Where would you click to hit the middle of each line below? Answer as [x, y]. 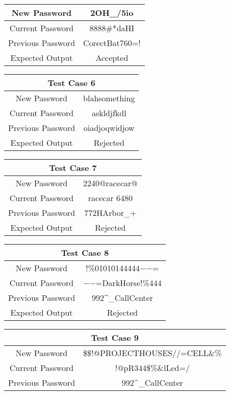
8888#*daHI [112, 28]
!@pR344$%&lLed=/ [152, 368]
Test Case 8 [85, 253]
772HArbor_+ [110, 213]
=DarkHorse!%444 [129, 283]
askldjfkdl [109, 113]
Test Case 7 [73, 168]
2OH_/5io [112, 13]
